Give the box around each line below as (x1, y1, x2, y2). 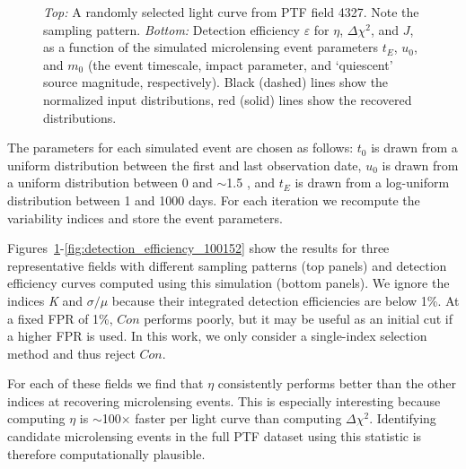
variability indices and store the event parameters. (7, 208, 283, 227)
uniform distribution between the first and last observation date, (7, 155, 362, 174)
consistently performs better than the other (217, 374, 457, 393)
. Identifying (369, 409, 436, 428)
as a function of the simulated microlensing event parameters (43, 38, 378, 56)
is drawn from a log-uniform (295, 173, 450, 192)
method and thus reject (7, 343, 136, 362)
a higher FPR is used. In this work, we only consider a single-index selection (7, 326, 427, 345)
